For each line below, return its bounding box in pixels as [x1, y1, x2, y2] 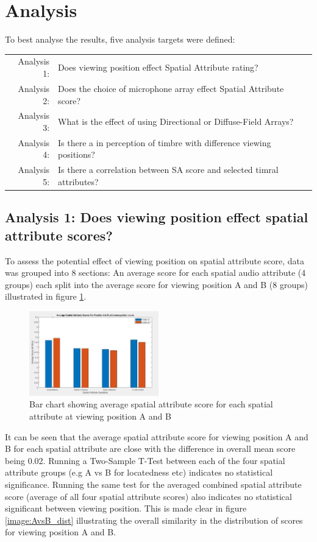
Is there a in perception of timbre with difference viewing [58, 136, 271, 149]
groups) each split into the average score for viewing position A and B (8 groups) [5, 278, 308, 290]
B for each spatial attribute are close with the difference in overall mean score [5, 442, 296, 455]
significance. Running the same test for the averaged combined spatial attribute [5, 478, 302, 490]
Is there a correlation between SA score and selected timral [58, 163, 279, 176]
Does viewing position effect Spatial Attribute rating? [58, 61, 258, 74]
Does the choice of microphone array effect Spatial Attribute [58, 82, 284, 94]
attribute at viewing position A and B [29, 410, 171, 423]
